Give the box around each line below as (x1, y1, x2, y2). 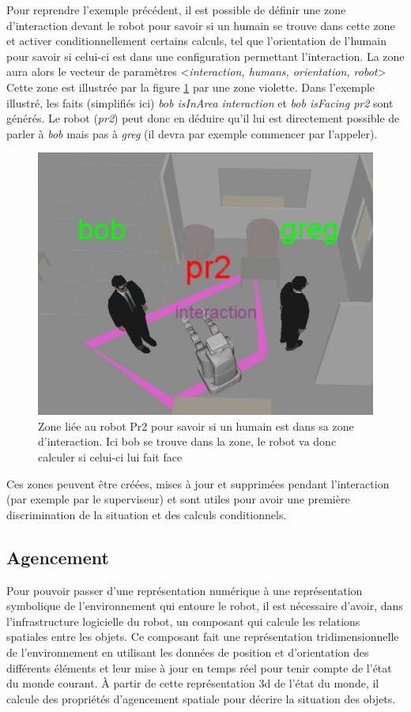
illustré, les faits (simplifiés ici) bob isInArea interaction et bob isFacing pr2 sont (6, 94, 394, 111)
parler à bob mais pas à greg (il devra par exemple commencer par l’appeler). (6, 125, 378, 141)
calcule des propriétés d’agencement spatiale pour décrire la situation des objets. (6, 690, 396, 706)
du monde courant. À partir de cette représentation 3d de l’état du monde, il (6, 675, 379, 691)
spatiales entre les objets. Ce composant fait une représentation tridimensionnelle (6, 628, 399, 645)
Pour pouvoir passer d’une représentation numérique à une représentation (6, 582, 363, 598)
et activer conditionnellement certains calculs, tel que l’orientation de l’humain (6, 32, 386, 49)
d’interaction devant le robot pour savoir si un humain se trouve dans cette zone (6, 17, 395, 33)
